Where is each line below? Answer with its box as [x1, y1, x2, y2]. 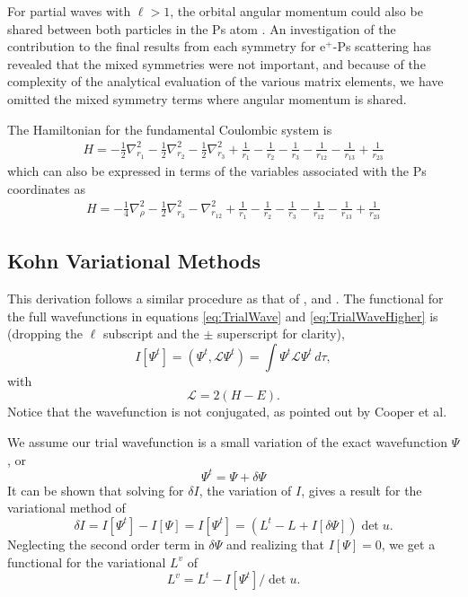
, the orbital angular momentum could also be [170, 2, 423, 20]
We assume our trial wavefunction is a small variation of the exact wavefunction [7, 433, 448, 452]
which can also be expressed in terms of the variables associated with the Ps [7, 161, 427, 180]
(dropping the [7, 324, 84, 343]
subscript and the [102, 324, 199, 343]
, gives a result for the [301, 480, 422, 499]
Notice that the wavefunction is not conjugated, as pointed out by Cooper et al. [7, 402, 447, 421]
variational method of [7, 498, 126, 517]
